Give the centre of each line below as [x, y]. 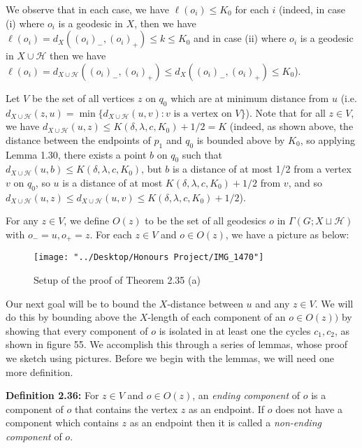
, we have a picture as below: [287, 234]
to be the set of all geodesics [205, 221]
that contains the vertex [126, 409]
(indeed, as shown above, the [291, 126]
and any [273, 303]
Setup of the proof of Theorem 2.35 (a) [117, 280]
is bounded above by [241, 139]
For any [22, 221]
